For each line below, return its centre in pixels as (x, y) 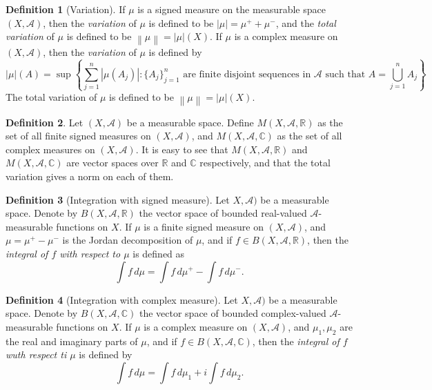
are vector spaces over (112, 163)
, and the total (306, 22)
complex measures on (50, 149)
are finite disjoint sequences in (247, 74)
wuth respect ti (36, 354)
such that (345, 74)
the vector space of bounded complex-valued (233, 313)
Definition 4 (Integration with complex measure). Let (122, 299)
